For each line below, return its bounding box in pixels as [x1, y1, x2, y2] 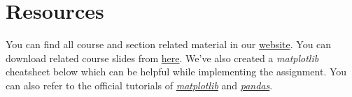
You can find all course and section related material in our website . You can [6, 37, 332, 52]
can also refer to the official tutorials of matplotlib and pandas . [6, 77, 273, 92]
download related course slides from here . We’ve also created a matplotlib [6, 50, 319, 65]
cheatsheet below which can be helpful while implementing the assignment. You [6, 64, 347, 79]
